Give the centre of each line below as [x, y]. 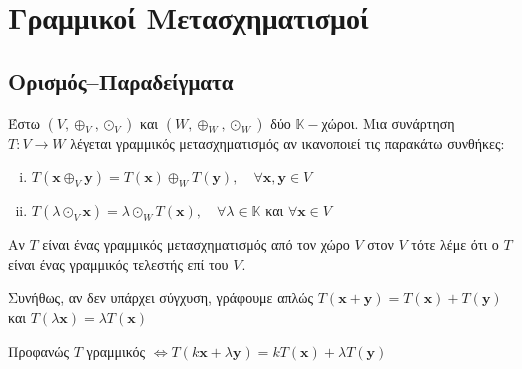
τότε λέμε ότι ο [455, 244]
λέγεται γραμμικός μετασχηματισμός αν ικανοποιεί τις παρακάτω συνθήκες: [287, 142]
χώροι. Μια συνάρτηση [388, 122]
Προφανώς [38, 350]
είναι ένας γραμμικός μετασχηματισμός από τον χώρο [196, 244]
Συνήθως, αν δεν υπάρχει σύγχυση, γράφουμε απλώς [161, 297]
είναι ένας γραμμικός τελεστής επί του [118, 263]
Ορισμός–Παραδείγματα [121, 80]
